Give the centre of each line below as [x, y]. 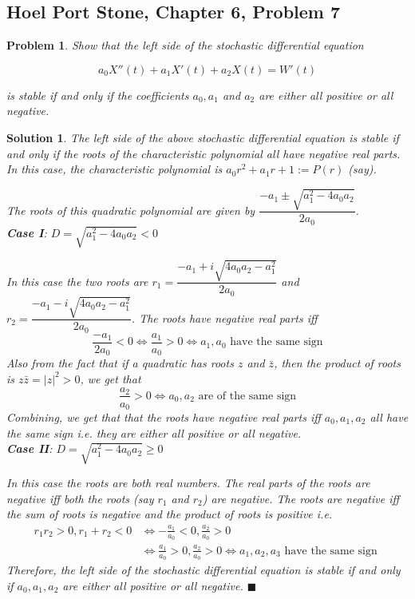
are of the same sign [247, 396]
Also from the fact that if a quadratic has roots [120, 363]
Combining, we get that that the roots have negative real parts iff [164, 417]
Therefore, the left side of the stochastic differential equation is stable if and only [204, 569]
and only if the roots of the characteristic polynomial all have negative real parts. [204, 153]
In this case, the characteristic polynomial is [115, 169]
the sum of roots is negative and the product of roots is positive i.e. [170, 514]
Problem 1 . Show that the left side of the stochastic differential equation [185, 45]
